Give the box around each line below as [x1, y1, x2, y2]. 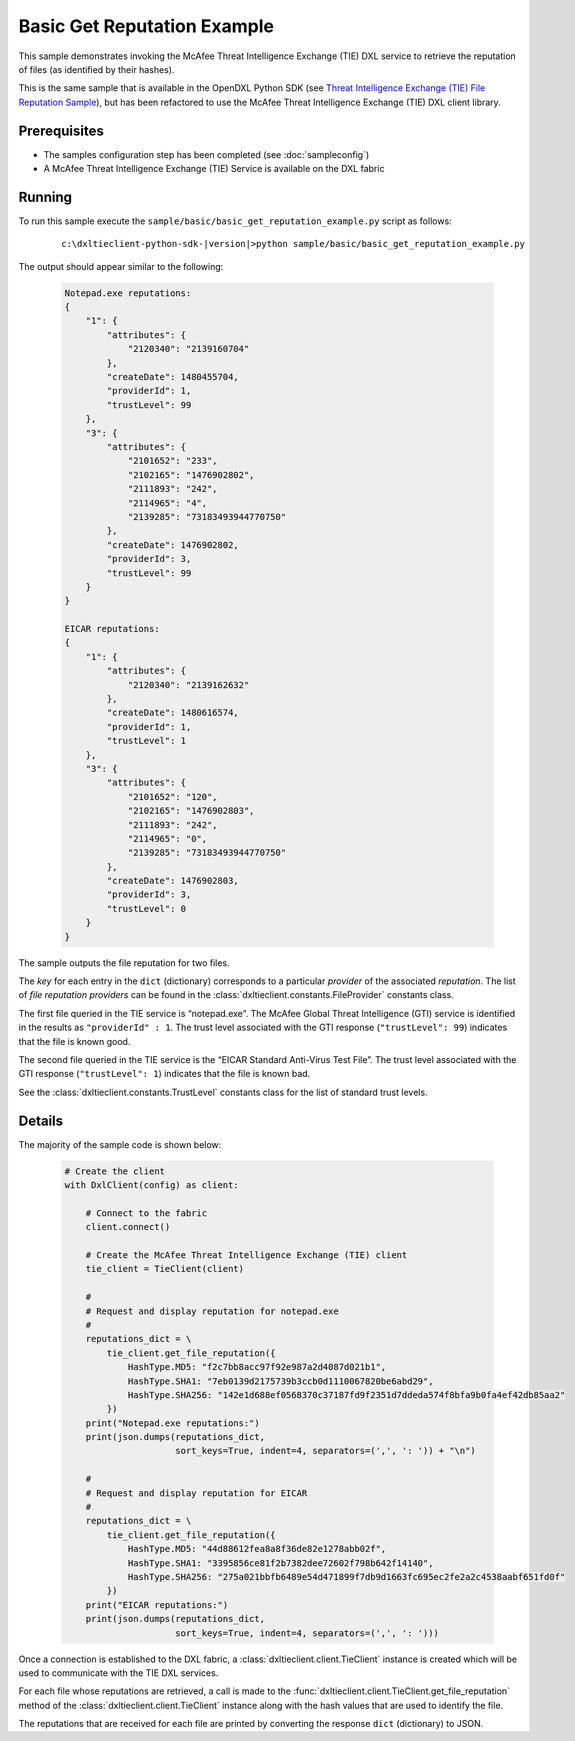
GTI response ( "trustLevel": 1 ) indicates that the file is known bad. [18, 1068, 311, 1080]
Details [18, 1112, 64, 1129]
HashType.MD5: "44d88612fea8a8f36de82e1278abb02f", [127, 1543, 387, 1555]
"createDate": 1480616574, [106, 707, 239, 719]
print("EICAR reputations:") [85, 1599, 229, 1610]
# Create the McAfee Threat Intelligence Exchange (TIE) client [85, 1250, 408, 1260]
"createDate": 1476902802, [106, 539, 239, 550]
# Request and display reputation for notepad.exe [85, 1305, 339, 1317]
